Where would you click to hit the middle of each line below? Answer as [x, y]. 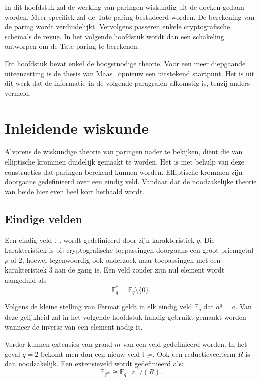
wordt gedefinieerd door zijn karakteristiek [129, 239]
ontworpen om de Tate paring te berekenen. [72, 46]
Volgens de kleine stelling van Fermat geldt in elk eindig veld [98, 307]
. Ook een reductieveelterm [194, 353]
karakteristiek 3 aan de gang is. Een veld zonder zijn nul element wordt [115, 270]
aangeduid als [26, 279]
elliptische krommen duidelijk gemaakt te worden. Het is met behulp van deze [124, 162]
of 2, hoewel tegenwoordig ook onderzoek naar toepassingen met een [115, 260]
